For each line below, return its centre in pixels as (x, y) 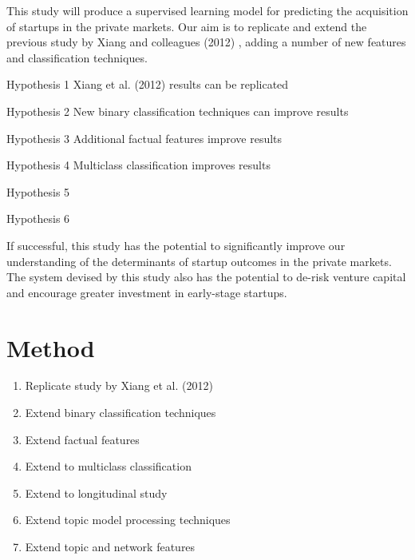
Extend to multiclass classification (108, 466)
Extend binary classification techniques (121, 413)
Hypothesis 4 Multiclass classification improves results (138, 165)
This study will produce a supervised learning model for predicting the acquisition (207, 10)
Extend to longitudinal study (96, 492)
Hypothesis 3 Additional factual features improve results (144, 138)
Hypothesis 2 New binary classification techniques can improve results (178, 111)
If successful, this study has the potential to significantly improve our (176, 245)
